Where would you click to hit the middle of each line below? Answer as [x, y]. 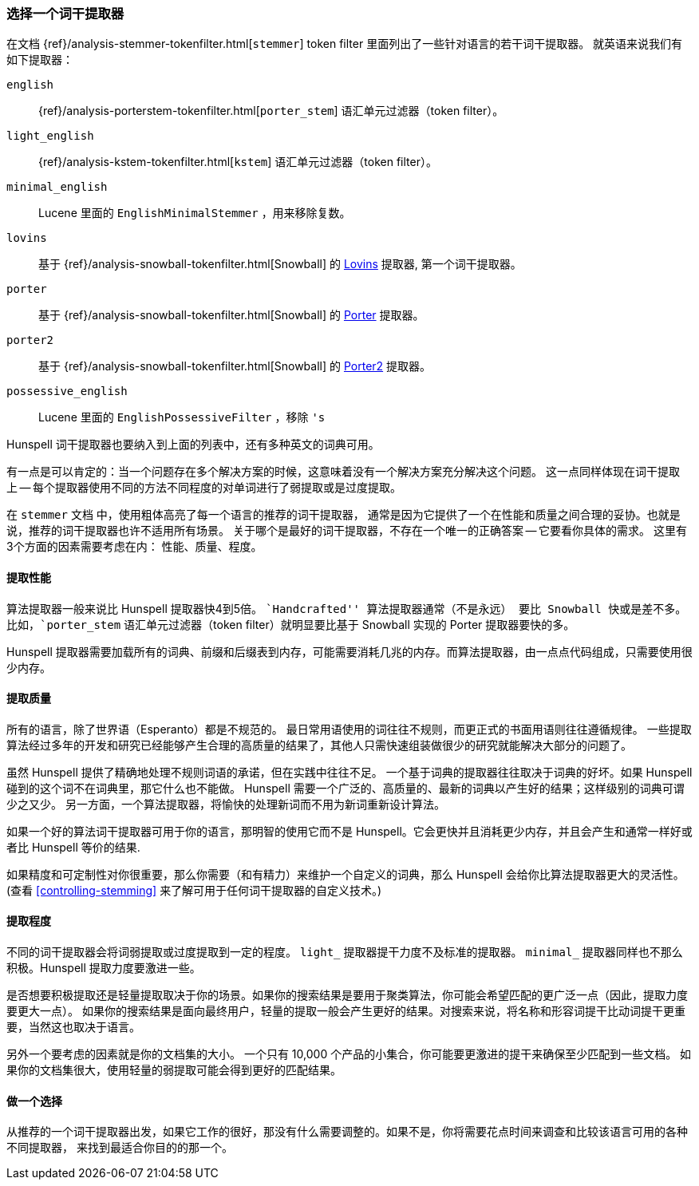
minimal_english [57, 187]
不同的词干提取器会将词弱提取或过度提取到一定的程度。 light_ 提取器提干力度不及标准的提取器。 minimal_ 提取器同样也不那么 [345, 952]
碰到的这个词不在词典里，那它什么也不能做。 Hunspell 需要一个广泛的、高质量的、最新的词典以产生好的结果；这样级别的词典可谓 [346, 788]
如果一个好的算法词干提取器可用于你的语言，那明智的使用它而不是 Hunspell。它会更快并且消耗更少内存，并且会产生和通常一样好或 [349, 831]
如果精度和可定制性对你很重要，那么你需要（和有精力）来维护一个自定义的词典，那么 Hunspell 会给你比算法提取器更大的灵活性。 [346, 874]
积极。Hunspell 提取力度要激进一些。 [104, 968]
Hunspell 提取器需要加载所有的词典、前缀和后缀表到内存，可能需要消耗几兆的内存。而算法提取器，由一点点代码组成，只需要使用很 [349, 651]
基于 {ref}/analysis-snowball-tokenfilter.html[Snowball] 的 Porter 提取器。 [231, 315]
